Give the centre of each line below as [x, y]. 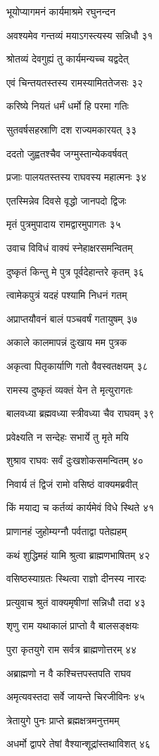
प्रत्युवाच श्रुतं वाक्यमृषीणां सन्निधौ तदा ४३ [76, 602]
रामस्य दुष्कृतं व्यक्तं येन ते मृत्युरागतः [70, 389]
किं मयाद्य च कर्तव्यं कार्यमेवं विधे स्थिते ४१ [81, 507]
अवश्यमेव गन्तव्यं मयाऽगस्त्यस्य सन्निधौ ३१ [80, 35]
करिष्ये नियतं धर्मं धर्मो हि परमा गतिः [68, 106]
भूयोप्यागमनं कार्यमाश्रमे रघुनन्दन [61, 11]
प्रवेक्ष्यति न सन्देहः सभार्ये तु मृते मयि [68, 436]
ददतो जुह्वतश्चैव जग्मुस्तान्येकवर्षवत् [67, 153]
